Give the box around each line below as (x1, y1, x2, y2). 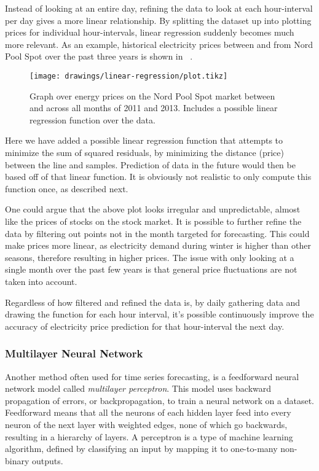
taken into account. (5, 274, 77, 287)
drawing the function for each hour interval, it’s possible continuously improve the (5, 308, 314, 321)
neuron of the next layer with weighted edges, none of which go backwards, (5, 418, 288, 430)
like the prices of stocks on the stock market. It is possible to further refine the (5, 214, 302, 227)
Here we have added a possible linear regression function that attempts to (5, 134, 283, 147)
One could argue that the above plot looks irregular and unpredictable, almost (5, 203, 301, 216)
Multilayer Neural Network (5, 346, 143, 361)
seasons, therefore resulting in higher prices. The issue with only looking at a (5, 251, 294, 263)
